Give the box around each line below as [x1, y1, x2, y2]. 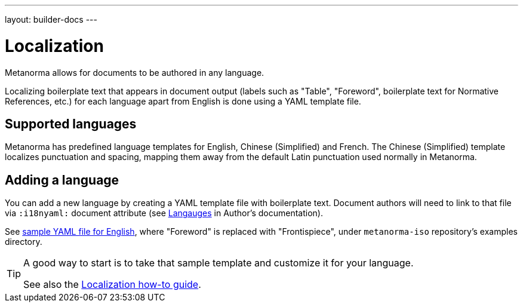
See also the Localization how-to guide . [23, 278, 201, 291]
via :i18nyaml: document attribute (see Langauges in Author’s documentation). [5, 208, 324, 219]
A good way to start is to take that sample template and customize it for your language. [23, 257, 414, 269]
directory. [5, 237, 42, 247]
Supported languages [5, 116, 137, 131]
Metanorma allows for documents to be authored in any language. [5, 67, 264, 78]
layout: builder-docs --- [5, 14, 97, 24]
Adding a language [5, 172, 119, 188]
